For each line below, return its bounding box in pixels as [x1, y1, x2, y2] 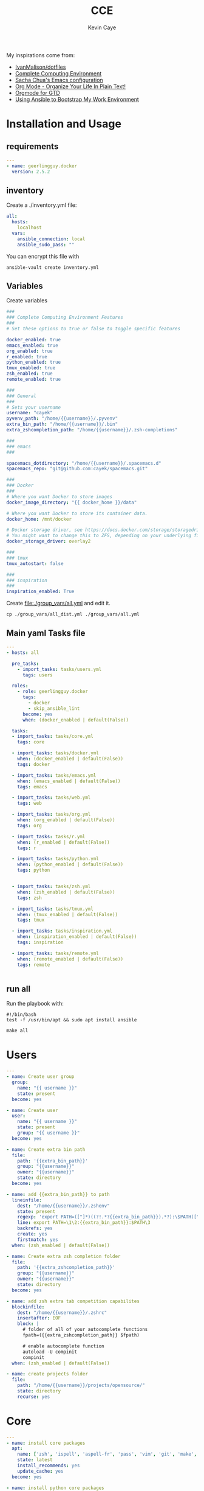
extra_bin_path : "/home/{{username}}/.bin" [6, 421, 118, 428]
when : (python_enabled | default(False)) [17, 861, 123, 867]
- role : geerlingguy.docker [17, 689, 88, 695]
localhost [17, 224, 42, 231]
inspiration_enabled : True [6, 588, 75, 595]
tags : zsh [17, 895, 42, 901]
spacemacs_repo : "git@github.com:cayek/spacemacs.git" [6, 466, 148, 472]
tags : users [22, 672, 53, 678]
